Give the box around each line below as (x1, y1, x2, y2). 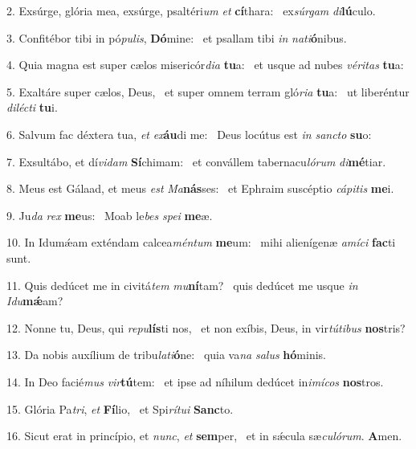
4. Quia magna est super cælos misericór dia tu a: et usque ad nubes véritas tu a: (6, 56, 404, 73)
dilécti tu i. (6, 99, 58, 116)
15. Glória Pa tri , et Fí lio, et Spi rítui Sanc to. (6, 400, 234, 417)
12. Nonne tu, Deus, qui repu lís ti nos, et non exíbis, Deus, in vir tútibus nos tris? (6, 319, 406, 336)
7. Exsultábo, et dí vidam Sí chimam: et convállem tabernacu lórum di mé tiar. (6, 153, 386, 169)
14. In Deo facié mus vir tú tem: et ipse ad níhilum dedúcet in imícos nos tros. (6, 373, 384, 390)
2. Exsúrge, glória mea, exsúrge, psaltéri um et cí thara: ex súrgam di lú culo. (6, 2, 376, 18)
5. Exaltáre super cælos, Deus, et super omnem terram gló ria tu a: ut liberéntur (6, 83, 410, 100)
